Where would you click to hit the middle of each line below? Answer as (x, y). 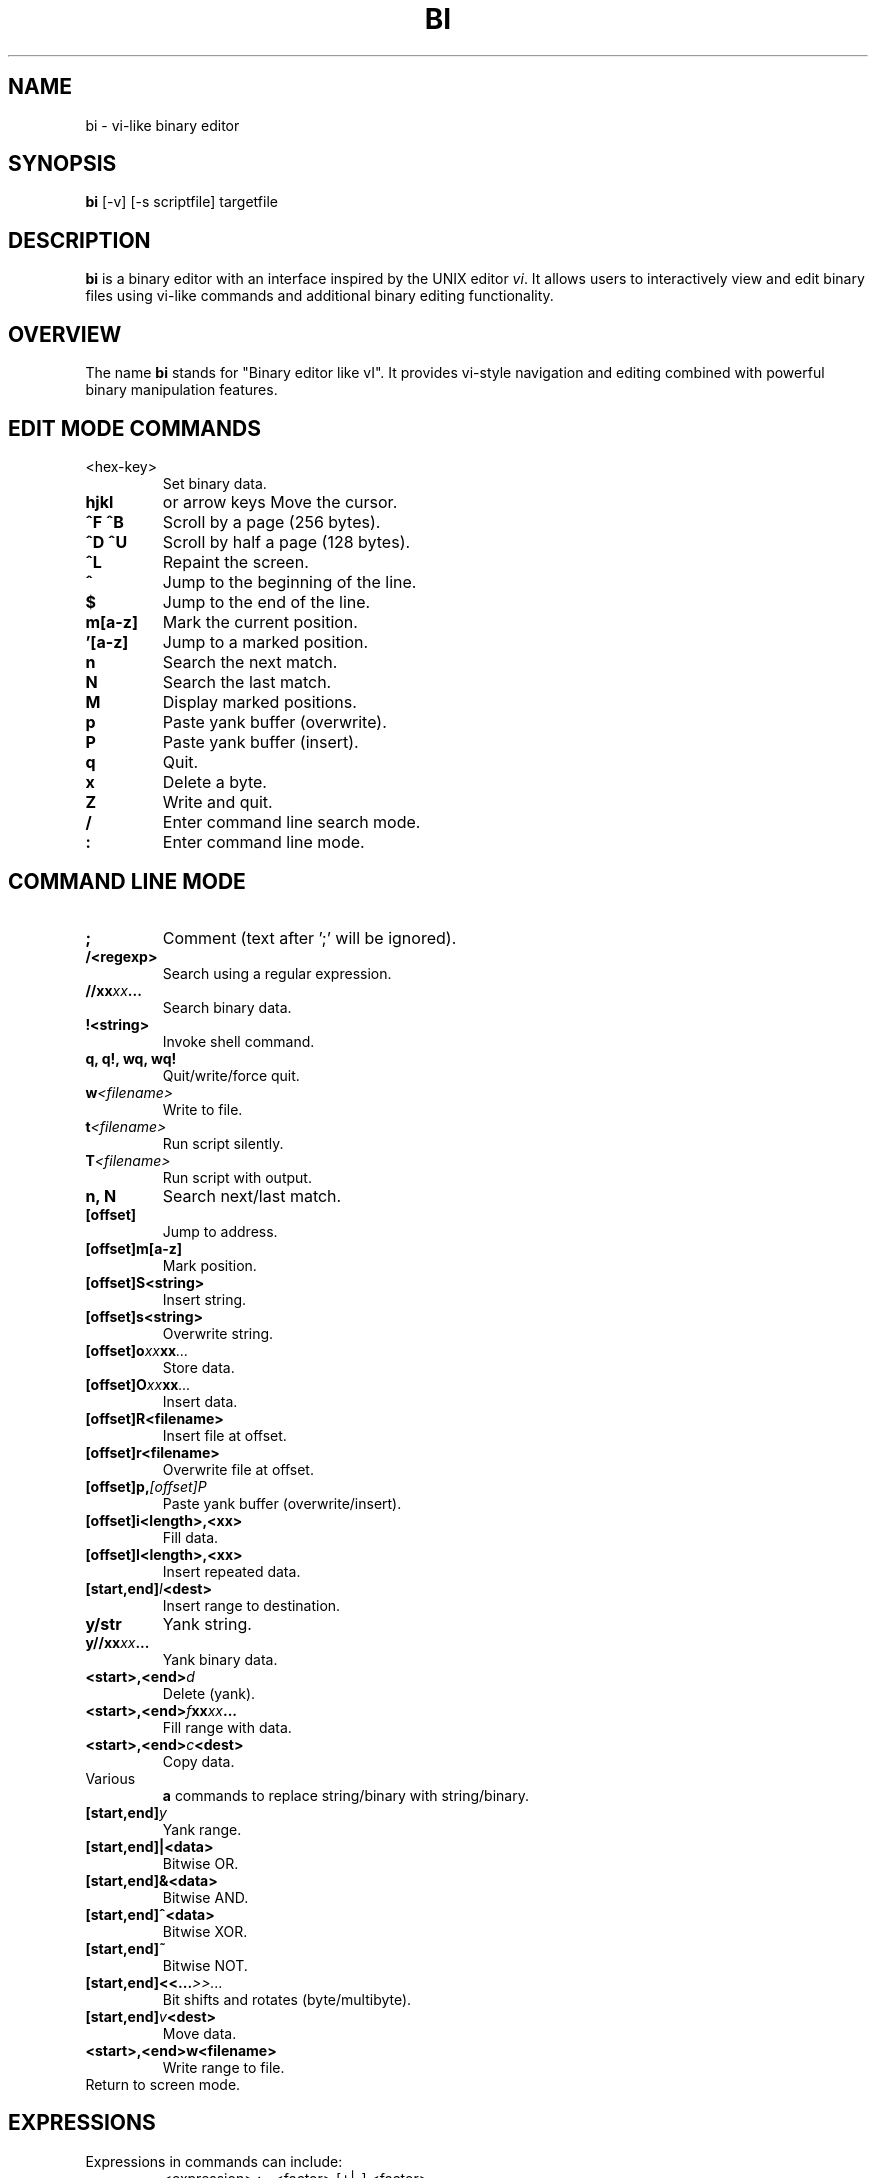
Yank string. (207, 1623)
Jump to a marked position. (265, 641)
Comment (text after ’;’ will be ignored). (309, 937)
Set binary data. (214, 483)
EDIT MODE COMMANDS (134, 428)
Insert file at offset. (224, 1435)
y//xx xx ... (117, 1642)
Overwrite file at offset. (238, 1469)
